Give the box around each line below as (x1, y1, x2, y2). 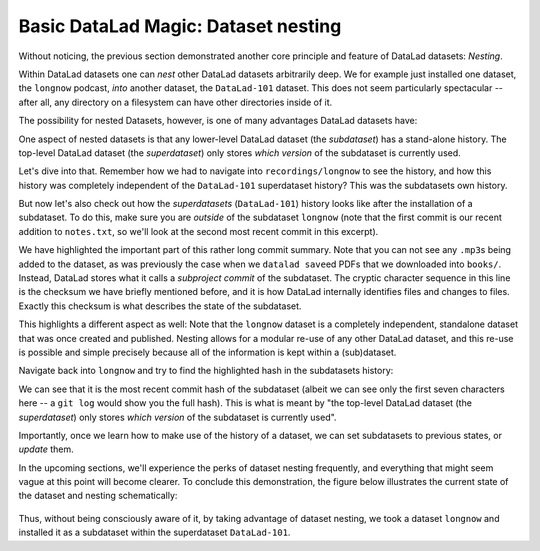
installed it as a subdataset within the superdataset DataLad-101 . (18, 526, 291, 539)
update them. (18, 443, 74, 455)
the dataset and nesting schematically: (18, 490, 178, 502)
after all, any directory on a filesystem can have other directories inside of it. (18, 96, 333, 108)
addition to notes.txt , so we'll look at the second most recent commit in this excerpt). (18, 225, 379, 237)
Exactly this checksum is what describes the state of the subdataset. (18, 300, 302, 312)
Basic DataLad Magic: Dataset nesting (18, 15, 342, 37)
